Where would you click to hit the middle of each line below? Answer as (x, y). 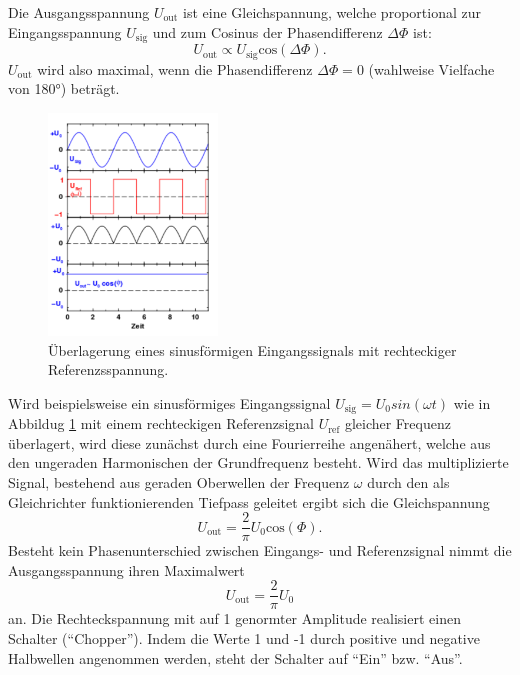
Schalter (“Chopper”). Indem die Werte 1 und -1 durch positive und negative (244, 638)
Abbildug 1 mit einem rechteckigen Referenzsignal (161, 423)
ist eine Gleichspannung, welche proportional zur (332, 12)
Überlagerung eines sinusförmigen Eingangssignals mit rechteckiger (252, 349)
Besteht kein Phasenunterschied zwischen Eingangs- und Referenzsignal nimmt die (260, 550)
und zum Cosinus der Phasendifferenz (267, 31)
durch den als (408, 481)
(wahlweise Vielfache (431, 68)
